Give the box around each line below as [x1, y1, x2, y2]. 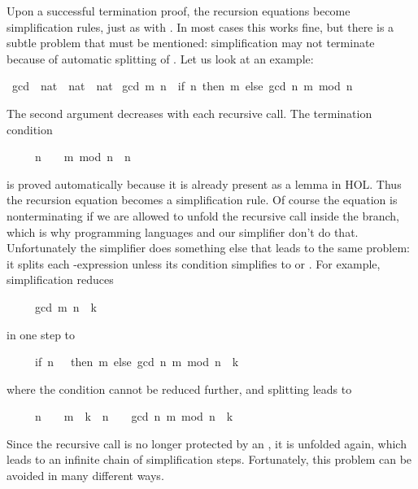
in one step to [7, 325, 76, 343]
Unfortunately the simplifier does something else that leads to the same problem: [7, 239, 411, 256]
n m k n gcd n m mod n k [34, 408, 233, 425]
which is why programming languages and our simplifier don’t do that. [7, 223, 359, 240]
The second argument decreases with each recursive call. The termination [7, 104, 372, 121]
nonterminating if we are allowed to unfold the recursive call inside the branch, [7, 207, 399, 224]
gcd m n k [34, 298, 97, 315]
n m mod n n [34, 148, 131, 165]
